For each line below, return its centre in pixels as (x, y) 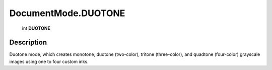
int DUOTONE (36, 28)
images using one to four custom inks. (49, 61)
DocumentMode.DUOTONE (67, 13)
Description (28, 43)
